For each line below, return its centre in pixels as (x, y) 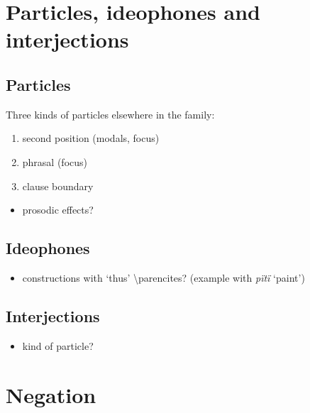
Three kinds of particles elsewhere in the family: (110, 114)
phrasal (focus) (55, 161)
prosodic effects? (58, 210)
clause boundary (58, 186)
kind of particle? (58, 345)
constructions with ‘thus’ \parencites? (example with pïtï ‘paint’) (164, 277)
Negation (51, 394)
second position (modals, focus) (91, 138)
